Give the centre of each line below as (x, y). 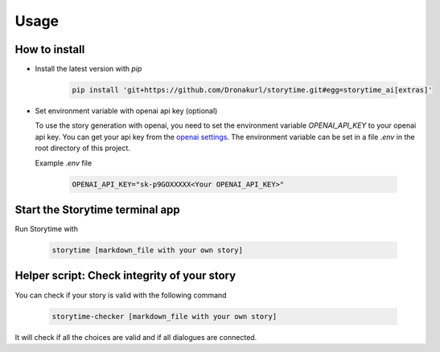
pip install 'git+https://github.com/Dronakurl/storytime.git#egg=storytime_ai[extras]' (253, 90)
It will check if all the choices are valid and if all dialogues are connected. (136, 337)
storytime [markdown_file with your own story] (147, 250)
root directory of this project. (82, 148)
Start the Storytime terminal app (97, 209)
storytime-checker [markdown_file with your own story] (164, 316)
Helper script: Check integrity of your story (125, 276)
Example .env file (64, 163)
